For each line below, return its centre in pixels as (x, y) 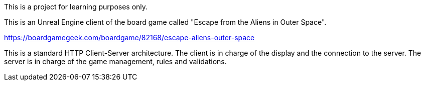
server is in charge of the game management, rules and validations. (115, 61)
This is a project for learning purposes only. (76, 7)
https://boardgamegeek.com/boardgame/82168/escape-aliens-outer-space (129, 38)
